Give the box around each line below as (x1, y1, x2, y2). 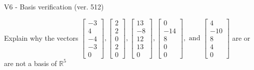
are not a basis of (4, 58, 57, 68)
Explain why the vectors (4, 32, 78, 43)
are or (232, 32, 250, 43)
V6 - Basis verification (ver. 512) (4, 1, 104, 11)
